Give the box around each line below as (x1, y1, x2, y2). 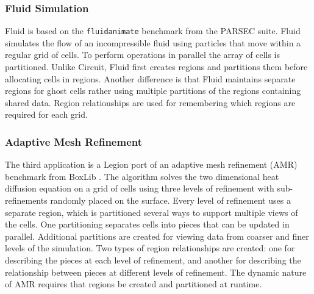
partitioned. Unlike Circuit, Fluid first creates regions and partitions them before (5, 60, 308, 73)
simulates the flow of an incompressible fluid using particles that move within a (5, 36, 301, 49)
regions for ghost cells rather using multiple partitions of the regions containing (5, 84, 301, 97)
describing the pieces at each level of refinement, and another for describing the (5, 254, 301, 266)
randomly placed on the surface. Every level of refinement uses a (50, 194, 291, 207)
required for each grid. (5, 108, 88, 121)
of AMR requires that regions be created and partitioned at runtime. (5, 278, 262, 290)
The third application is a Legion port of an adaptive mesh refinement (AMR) (5, 158, 298, 171)
